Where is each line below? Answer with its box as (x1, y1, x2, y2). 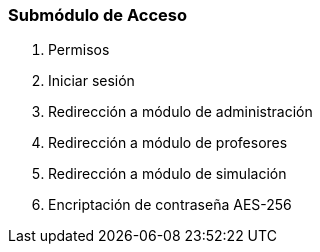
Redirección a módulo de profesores (48, 134, 288, 152)
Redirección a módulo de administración (48, 103, 313, 121)
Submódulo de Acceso (8, 5, 187, 25)
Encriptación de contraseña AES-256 (48, 196, 292, 214)
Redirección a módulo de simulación (48, 165, 287, 183)
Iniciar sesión (48, 72, 135, 90)
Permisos (48, 41, 110, 59)
